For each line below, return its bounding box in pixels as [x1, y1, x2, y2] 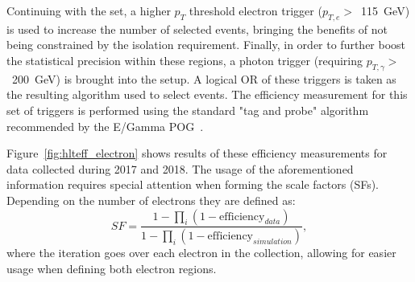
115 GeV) [361, 2, 410, 18]
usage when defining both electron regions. [6, 260, 217, 276]
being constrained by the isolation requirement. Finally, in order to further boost [6, 36, 406, 53]
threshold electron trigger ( [189, 2, 322, 18]
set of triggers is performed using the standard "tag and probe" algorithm [6, 101, 369, 118]
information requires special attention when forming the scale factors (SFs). [6, 176, 380, 193]
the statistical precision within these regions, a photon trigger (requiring [6, 51, 363, 68]
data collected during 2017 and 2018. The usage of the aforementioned [6, 160, 354, 177]
